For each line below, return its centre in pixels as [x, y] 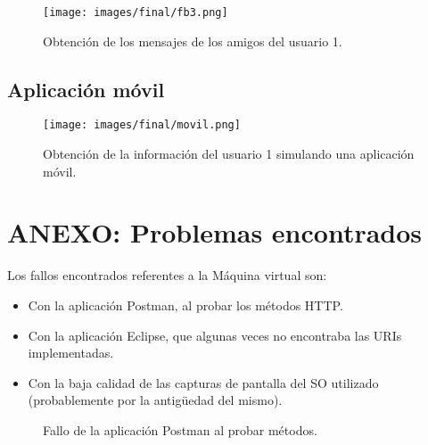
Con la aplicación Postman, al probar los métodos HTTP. [185, 305]
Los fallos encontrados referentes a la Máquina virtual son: [167, 275]
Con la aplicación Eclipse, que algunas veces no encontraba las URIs [215, 335]
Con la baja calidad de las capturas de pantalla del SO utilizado [203, 382]
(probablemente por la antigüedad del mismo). [155, 400]
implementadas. [71, 353]
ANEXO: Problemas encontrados [215, 232]
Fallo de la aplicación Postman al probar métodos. [180, 429]
